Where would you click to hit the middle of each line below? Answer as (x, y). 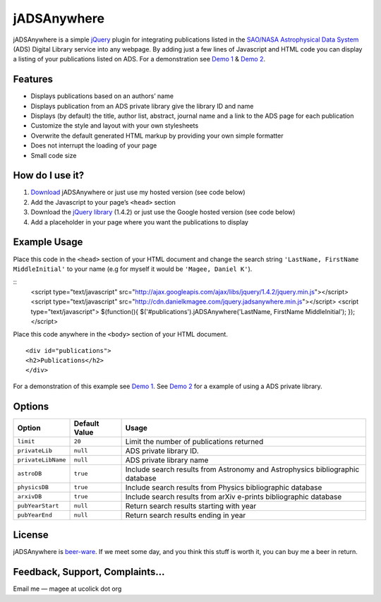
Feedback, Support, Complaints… (89, 572)
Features (33, 79)
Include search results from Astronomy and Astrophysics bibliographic (242, 469)
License (31, 535)
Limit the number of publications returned (194, 441)
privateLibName (42, 460)
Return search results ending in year (186, 515)
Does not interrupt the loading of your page (94, 145)
